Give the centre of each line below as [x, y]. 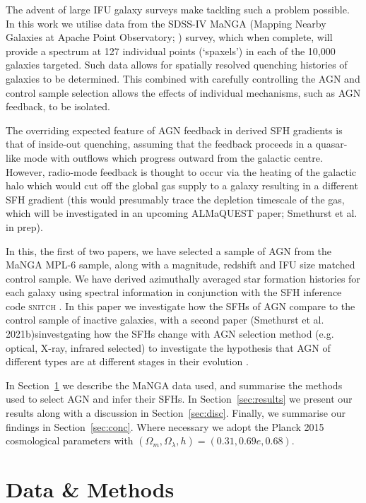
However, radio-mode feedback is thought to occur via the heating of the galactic [181, 171]
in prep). [24, 226]
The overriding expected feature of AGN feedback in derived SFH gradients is [174, 130]
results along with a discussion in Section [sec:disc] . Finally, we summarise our [176, 413]
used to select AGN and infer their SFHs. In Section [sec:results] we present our [179, 399]
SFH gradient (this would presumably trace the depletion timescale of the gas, [175, 199]
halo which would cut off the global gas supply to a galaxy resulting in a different [182, 185]
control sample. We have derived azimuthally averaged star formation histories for [183, 278]
